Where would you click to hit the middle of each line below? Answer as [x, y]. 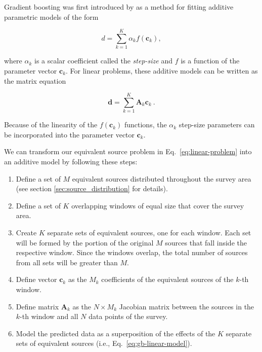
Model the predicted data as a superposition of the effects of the [116, 333]
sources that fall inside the [206, 242]
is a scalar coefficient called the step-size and [103, 61]
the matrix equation [35, 80]
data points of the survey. [128, 316]
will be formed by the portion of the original [85, 242]
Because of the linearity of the [51, 125]
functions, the [145, 125]
